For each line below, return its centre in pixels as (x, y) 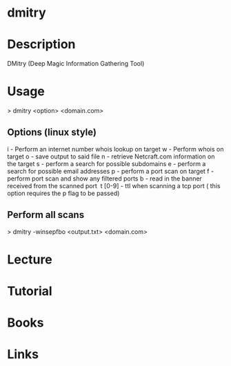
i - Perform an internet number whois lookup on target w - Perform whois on (115, 149)
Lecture (30, 259)
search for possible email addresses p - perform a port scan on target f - (111, 171)
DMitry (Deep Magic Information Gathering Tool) (76, 64)
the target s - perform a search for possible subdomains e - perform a (107, 163)
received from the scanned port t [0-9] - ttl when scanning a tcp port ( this (114, 185)
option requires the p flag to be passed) (63, 193)
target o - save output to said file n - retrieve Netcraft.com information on (111, 156)
